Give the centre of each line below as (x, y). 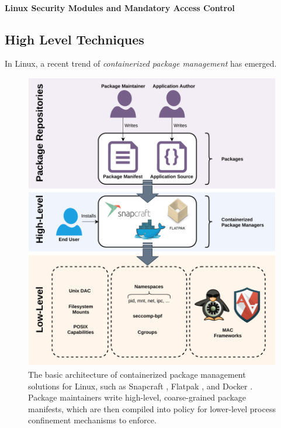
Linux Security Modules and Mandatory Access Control (120, 7)
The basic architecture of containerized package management (137, 374)
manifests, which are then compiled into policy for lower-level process (152, 408)
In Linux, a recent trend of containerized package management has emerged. (141, 63)
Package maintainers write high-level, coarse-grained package (137, 397)
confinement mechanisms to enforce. (92, 420)
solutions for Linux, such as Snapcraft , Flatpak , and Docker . (140, 386)
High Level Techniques (74, 39)
